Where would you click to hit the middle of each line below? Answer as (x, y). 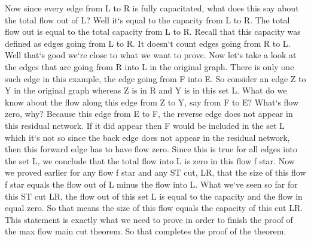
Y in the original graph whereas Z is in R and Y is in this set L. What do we (146, 90)
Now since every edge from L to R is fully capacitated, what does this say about (152, 8)
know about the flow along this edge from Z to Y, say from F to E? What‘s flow (152, 102)
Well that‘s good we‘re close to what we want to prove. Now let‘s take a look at (151, 55)
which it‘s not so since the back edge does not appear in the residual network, (147, 137)
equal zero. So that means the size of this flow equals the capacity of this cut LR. (154, 208)
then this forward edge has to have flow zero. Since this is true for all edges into (151, 149)
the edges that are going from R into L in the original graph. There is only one (150, 66)
